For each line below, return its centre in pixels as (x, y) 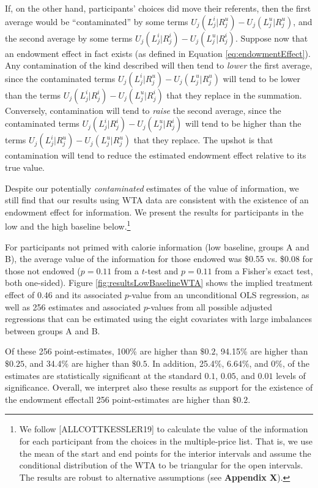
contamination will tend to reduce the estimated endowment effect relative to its (156, 155)
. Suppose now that (272, 38)
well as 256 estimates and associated (73, 306)
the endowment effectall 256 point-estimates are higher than (117, 399)
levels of (291, 375)
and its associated (89, 294)
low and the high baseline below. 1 (68, 225)
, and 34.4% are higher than (77, 363)
